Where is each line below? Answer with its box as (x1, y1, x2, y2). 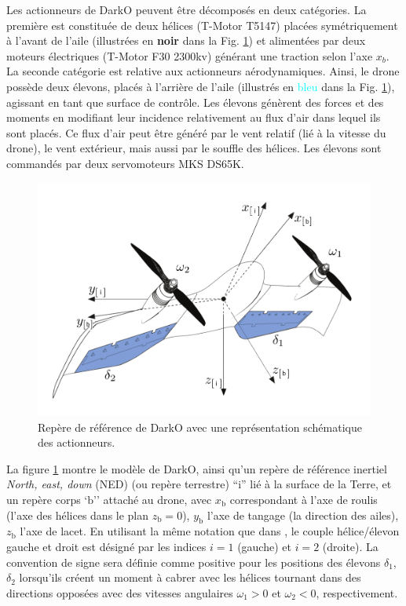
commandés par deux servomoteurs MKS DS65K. (6, 155, 244, 171)
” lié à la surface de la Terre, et (241, 476, 392, 492)
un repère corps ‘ (6, 491, 88, 507)
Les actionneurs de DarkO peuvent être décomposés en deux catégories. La (6, 2, 367, 17)
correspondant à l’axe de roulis (229, 491, 378, 507)
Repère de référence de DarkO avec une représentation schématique (38, 418, 362, 435)
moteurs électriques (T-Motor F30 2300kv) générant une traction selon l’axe (6, 47, 373, 64)
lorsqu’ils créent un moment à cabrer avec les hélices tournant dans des (19, 569, 361, 586)
